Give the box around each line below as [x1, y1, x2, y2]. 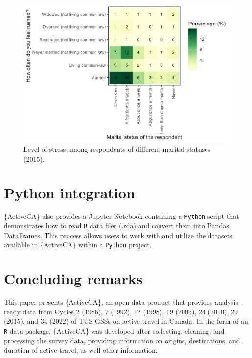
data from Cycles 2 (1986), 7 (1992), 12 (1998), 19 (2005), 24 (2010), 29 [23, 306, 238, 316]
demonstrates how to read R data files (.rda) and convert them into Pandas [4, 220, 229, 231]
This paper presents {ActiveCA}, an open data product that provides [4, 297, 213, 307]
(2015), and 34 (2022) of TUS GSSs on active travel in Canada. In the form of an [4, 316, 248, 326]
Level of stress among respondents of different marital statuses [23, 144, 211, 154]
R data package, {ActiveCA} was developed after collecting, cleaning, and [4, 326, 225, 336]
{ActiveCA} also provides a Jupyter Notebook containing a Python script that [4, 211, 239, 221]
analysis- [214, 297, 241, 307]
